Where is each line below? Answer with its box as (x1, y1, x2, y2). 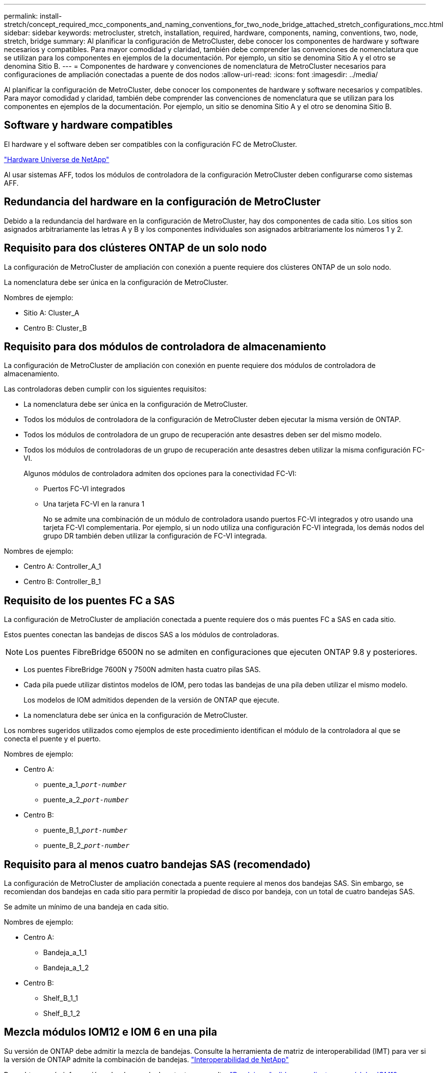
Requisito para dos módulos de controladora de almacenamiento (4, 340, 326, 353)
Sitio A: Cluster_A (24, 308, 79, 317)
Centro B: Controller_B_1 (24, 577, 101, 586)
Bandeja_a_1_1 (43, 948, 87, 957)
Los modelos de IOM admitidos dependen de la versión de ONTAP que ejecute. (24, 696, 280, 705)
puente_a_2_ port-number (43, 795, 129, 804)
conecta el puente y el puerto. (4, 734, 101, 743)
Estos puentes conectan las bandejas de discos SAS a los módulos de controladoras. (4, 630, 279, 639)
